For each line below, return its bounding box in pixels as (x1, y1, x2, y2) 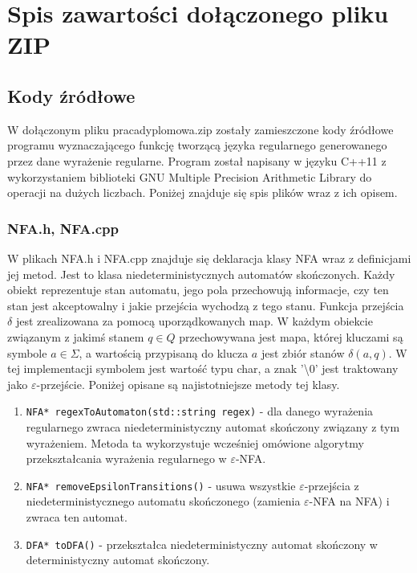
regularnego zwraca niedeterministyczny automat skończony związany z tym (26, 418, 400, 435)
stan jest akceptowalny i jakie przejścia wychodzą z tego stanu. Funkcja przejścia (7, 297, 404, 313)
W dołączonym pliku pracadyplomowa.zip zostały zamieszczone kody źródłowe (7, 121, 394, 137)
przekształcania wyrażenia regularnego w (26, 450, 227, 467)
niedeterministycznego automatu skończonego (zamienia (26, 493, 301, 510)
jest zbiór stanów (261, 344, 345, 361)
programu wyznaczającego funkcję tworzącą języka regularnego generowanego (7, 137, 387, 153)
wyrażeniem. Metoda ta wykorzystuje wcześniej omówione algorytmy (26, 434, 364, 451)
